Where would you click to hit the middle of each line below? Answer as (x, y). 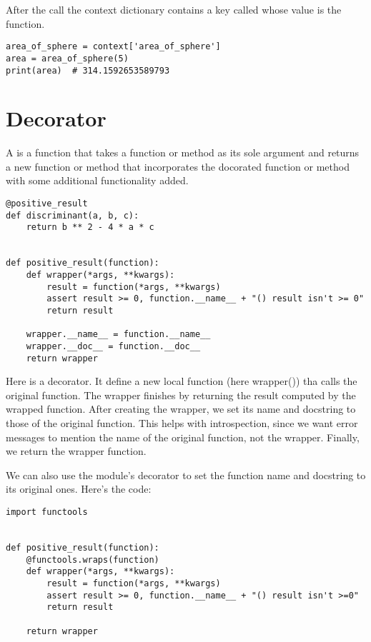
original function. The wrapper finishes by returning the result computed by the (181, 395)
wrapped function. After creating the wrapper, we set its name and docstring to (181, 409)
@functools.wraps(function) (93, 560)
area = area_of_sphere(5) (67, 58)
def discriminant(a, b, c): (73, 215)
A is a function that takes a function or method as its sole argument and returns (183, 152)
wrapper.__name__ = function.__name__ (118, 335)
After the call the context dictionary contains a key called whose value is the (174, 9)
